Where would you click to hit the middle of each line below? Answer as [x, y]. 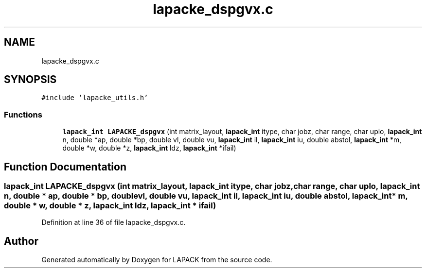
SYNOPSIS [30, 80]
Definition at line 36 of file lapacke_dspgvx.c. [114, 222]
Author [21, 241]
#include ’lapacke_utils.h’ [95, 98]
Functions [23, 114]
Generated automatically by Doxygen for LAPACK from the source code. [157, 260]
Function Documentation [65, 167]
